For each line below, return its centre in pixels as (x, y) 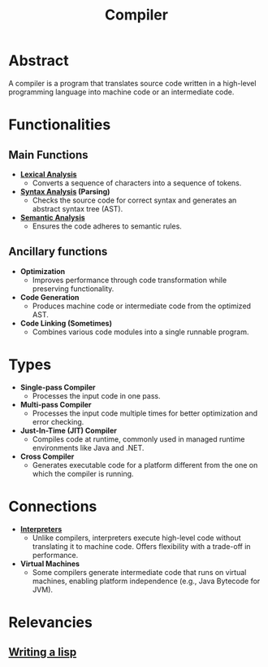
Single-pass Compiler (58, 387)
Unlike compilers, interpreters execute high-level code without (136, 538)
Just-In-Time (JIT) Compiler (69, 430)
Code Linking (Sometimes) (66, 323)
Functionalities (60, 125)
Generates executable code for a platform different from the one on (145, 464)
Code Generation (50, 297)
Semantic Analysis (52, 217)
